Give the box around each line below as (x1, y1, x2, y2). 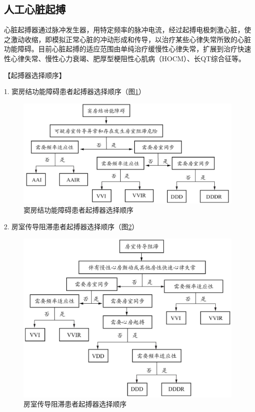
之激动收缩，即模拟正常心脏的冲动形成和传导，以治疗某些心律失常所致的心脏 (4, 34, 251, 44)
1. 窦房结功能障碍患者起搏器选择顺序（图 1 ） (4, 86, 146, 97)
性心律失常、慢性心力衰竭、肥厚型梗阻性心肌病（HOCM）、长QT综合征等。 (4, 53, 246, 63)
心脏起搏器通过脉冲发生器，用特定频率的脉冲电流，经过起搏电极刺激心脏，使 (4, 24, 251, 35)
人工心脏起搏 (4, 1, 66, 17)
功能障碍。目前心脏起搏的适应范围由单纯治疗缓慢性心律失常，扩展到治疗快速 (4, 44, 251, 54)
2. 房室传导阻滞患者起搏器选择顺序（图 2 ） (4, 221, 139, 232)
